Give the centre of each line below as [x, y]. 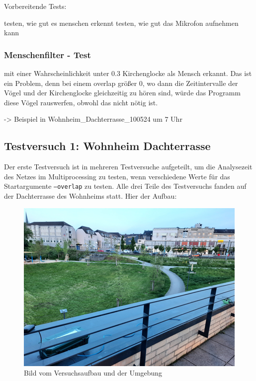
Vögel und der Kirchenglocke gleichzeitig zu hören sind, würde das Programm [122, 93]
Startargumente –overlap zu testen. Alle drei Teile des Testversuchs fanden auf [125, 186]
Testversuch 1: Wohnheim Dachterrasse [107, 146]
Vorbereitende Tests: [35, 6]
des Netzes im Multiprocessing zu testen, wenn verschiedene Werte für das [117, 176]
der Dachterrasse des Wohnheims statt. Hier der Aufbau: [90, 196]
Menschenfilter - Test [47, 54]
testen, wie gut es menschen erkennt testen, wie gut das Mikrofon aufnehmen [121, 23]
